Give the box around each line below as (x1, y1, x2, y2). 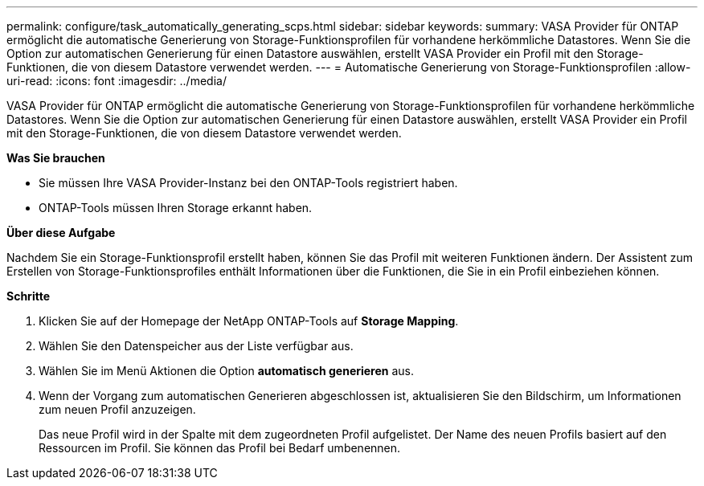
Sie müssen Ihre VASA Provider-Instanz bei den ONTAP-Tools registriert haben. (39, 176, 458, 190)
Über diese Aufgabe (6, 226, 116, 239)
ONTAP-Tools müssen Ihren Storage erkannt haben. (39, 201, 313, 214)
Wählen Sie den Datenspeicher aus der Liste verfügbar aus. (39, 339, 354, 353)
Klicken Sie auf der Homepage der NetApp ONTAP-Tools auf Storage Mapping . (39, 314, 459, 328)
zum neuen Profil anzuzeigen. (39, 402, 196, 416)
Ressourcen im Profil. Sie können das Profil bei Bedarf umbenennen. (39, 441, 401, 455)
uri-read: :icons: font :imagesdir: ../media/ (6, 74, 227, 88)
